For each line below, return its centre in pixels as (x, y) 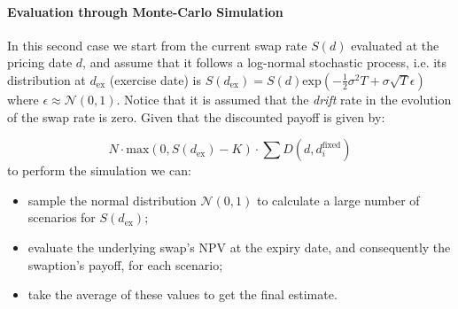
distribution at (47, 79)
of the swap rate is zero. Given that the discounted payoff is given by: (196, 116)
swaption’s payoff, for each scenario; (125, 264)
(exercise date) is (155, 79)
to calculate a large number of (338, 200)
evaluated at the (395, 45)
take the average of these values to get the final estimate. (182, 294)
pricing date (40, 62)
